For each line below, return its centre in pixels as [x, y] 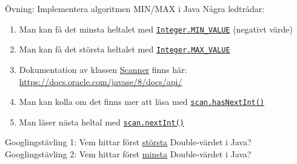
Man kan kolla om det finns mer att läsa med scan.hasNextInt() [142, 102]
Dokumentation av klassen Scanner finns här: [103, 69]
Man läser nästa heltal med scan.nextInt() [102, 121]
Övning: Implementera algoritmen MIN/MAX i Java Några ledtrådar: [135, 8]
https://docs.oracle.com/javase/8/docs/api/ [101, 81]
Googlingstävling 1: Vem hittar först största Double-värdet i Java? [128, 142]
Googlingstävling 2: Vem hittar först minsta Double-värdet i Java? [128, 154]
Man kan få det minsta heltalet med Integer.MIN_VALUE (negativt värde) [156, 29]
